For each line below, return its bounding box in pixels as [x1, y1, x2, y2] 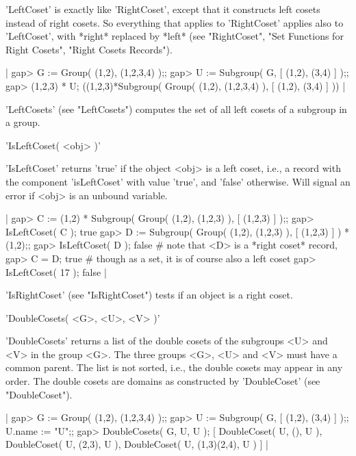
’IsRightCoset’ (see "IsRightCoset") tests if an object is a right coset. [5, 288, 293, 302]
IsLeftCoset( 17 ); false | [5, 264, 107, 279]
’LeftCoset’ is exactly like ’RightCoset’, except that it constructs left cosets [5, 2, 320, 16]
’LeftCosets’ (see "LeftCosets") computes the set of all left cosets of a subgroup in [5, 101, 347, 116]
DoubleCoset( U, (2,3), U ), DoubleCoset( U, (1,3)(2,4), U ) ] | [5, 437, 268, 451]
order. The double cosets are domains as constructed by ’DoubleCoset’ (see [5, 374, 320, 388]
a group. [5, 115, 40, 129]
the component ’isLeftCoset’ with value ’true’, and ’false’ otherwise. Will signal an [5, 174, 351, 188]
